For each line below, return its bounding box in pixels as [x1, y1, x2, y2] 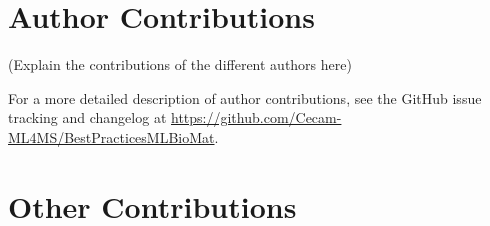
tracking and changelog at [8, 107, 167, 128]
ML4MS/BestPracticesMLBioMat [8, 126, 215, 147]
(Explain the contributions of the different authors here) [8, 54, 352, 75]
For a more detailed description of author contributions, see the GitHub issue [8, 87, 482, 108]
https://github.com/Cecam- [171, 107, 342, 128]
